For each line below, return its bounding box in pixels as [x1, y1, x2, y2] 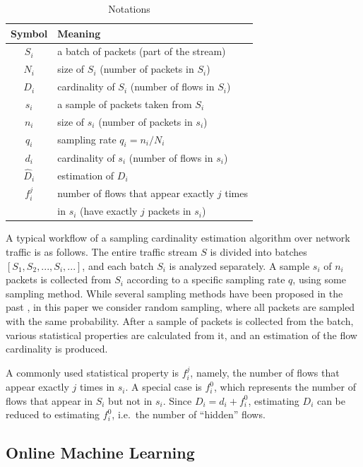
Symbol [11, 25, 48, 40]
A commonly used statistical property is [6, 365, 179, 379]
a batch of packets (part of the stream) [57, 44, 226, 59]
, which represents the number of [214, 379, 356, 394]
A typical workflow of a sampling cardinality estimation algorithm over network [6, 230, 350, 245]
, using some [292, 272, 346, 287]
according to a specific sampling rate [126, 272, 285, 287]
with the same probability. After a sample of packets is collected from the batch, [6, 313, 354, 328]
